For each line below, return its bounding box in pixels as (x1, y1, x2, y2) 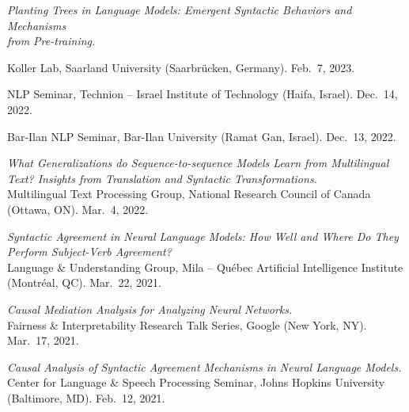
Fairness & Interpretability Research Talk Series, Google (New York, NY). (7, 316, 367, 333)
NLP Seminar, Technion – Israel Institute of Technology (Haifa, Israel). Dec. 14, (7, 86, 398, 102)
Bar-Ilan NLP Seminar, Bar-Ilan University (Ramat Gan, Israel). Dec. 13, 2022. (7, 128, 396, 144)
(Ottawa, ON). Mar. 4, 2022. (7, 200, 149, 217)
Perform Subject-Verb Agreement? (7, 243, 172, 260)
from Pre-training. (7, 32, 96, 49)
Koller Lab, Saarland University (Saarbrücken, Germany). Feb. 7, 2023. (7, 59, 355, 75)
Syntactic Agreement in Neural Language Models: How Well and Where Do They (7, 227, 399, 244)
